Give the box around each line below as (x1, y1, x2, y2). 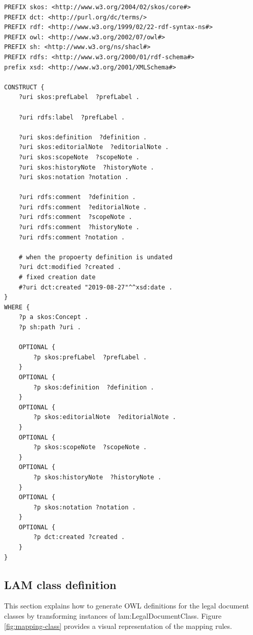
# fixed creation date (18, 274, 96, 281)
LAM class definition (4, 576, 117, 592)
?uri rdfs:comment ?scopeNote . (18, 213, 132, 221)
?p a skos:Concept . (18, 313, 88, 321)
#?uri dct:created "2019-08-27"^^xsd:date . (18, 283, 173, 291)
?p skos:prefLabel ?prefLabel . (33, 353, 147, 361)
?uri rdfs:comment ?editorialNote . (18, 203, 147, 211)
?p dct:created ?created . (33, 533, 125, 541)
